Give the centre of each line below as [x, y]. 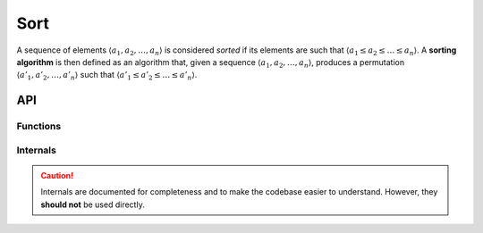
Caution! [57, 175]
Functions [39, 127]
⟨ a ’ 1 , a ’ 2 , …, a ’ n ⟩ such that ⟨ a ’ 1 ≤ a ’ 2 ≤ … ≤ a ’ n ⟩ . [107, 76]
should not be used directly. [93, 204]
